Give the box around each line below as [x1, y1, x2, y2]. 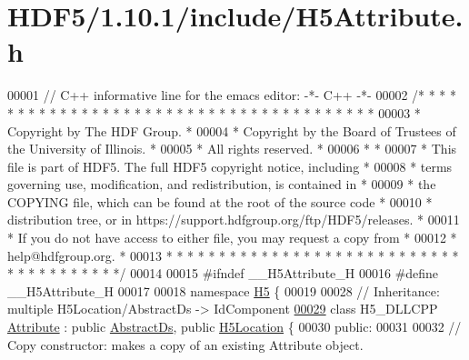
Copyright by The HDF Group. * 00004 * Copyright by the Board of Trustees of [7, 121, 456, 140]
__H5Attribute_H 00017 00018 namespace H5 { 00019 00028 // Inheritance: [7, 281, 440, 300]
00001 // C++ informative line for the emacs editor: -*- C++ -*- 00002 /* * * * [7, 85, 457, 105]
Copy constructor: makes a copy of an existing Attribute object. [7, 335, 364, 354]
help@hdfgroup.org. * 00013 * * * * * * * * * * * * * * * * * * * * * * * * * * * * [7, 245, 459, 265]
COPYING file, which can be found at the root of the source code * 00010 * [7, 192, 433, 211]
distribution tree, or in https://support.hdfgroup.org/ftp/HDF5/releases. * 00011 [7, 210, 460, 229]
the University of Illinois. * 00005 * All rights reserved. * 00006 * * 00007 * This [7, 139, 457, 158]
